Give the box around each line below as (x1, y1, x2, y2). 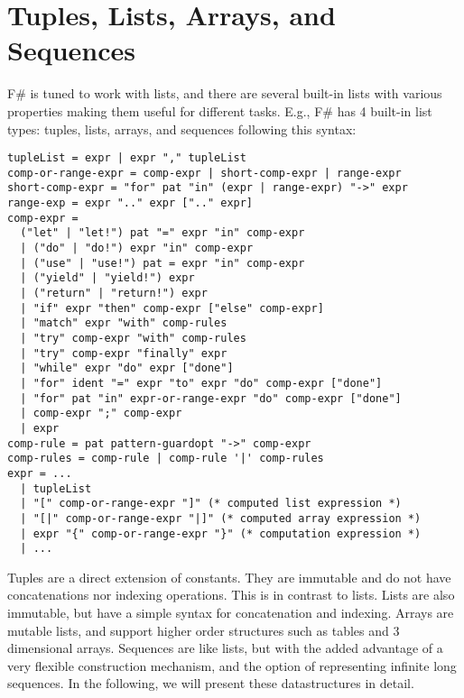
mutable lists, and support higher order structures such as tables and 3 (7, 620, 400, 639)
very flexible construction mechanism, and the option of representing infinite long (7, 656, 457, 675)
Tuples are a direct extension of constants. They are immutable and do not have (7, 567, 451, 586)
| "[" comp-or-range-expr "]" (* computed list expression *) (20, 497, 402, 510)
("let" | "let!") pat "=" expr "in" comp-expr (20, 226, 305, 240)
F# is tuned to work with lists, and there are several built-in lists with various (7, 84, 442, 103)
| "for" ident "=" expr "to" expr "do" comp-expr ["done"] (20, 376, 383, 390)
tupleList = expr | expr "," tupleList (7, 152, 246, 165)
